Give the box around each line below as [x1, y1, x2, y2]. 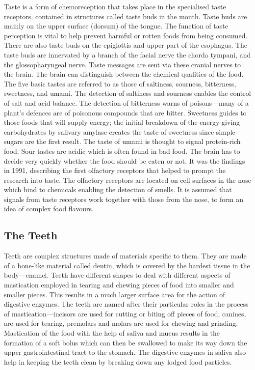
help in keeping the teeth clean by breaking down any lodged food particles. [4, 356, 232, 367]
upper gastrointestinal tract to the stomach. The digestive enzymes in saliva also [4, 347, 246, 357]
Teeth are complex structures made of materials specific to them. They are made [4, 251, 247, 261]
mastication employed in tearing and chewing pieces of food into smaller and [4, 280, 234, 290]
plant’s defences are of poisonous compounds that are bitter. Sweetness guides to [4, 107, 247, 117]
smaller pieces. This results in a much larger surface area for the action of [4, 289, 225, 299]
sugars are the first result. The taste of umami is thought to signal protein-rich [4, 136, 241, 146]
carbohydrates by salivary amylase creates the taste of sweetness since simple [4, 126, 235, 137]
